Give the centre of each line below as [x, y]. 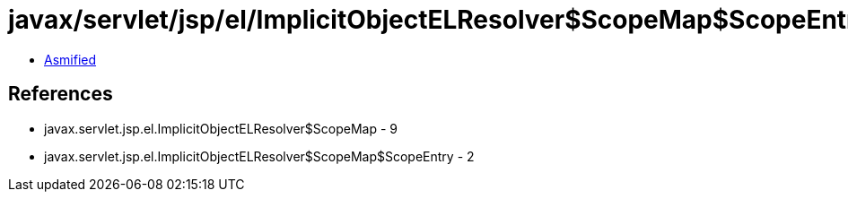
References [61, 94]
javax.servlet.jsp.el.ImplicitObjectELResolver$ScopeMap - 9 [221, 128]
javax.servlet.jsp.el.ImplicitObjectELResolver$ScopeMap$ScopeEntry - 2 [259, 156]
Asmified [70, 59]
